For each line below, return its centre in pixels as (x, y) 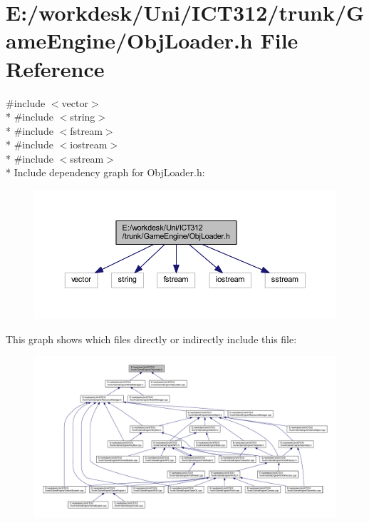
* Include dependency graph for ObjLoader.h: (105, 172)
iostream (89, 144)
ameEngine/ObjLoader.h (129, 40)
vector (75, 102)
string (83, 117)
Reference (55, 68)
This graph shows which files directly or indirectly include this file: (151, 339)
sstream (87, 158)
